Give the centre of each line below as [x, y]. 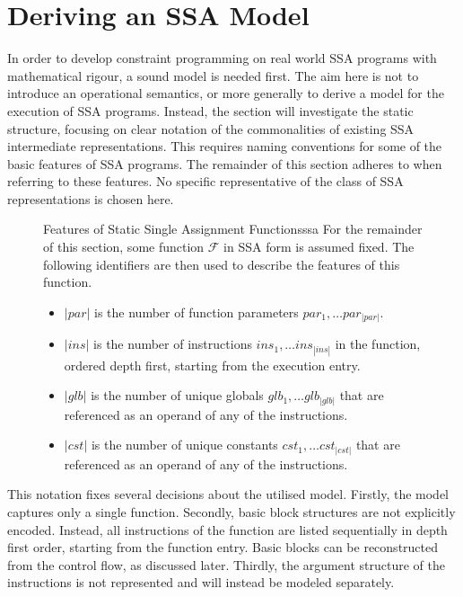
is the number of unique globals [177, 395]
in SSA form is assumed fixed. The [319, 247]
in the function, [378, 344]
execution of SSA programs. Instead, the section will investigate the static [210, 110]
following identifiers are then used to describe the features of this [222, 264]
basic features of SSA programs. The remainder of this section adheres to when [225, 163]
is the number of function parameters [197, 312]
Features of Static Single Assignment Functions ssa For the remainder [233, 229]
